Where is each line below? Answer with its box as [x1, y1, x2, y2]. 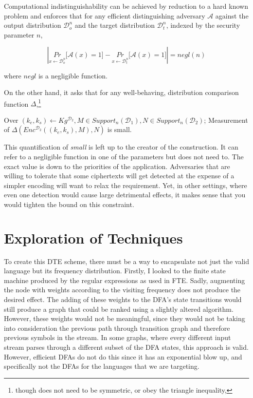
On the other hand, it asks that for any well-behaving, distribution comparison [4, 87, 239, 97]
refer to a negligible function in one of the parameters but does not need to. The [4, 152, 244, 161]
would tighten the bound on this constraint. [4, 199, 134, 209]
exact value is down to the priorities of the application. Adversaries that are [4, 161, 230, 171]
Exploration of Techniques [4, 227, 183, 247]
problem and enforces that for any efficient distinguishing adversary [4, 10, 205, 20]
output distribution [4, 20, 61, 30]
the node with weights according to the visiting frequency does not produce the [4, 284, 241, 295]
